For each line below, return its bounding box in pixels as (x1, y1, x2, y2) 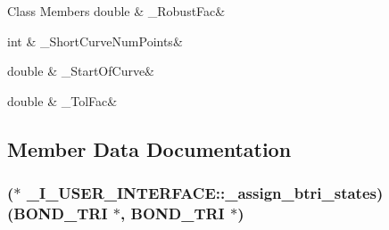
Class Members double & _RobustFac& (7, 2, 226, 20)
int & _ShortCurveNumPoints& (7, 31, 183, 50)
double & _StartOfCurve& (7, 62, 155, 80)
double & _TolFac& (7, 91, 118, 110)
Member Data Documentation (7, 135, 292, 162)
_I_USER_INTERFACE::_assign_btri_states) (26, 182, 384, 204)
